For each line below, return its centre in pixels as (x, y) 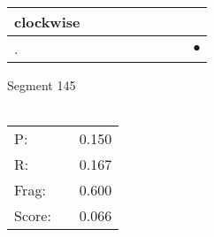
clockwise (47, 22)
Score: (33, 216)
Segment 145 (42, 85)
